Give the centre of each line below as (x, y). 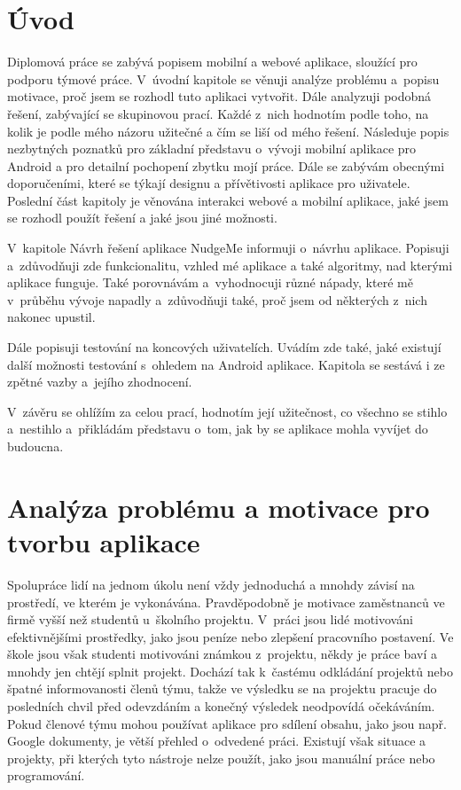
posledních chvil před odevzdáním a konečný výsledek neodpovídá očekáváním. (221, 706)
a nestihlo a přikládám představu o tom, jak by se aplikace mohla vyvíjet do (218, 429)
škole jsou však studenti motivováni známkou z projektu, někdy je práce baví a (222, 654)
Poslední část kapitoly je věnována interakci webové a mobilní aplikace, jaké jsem (228, 200)
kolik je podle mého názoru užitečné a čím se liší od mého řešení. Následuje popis (228, 131)
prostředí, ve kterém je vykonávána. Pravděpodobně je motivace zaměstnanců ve (226, 602)
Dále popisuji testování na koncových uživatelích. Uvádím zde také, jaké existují (224, 347)
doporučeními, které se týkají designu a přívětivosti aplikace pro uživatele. (209, 183)
